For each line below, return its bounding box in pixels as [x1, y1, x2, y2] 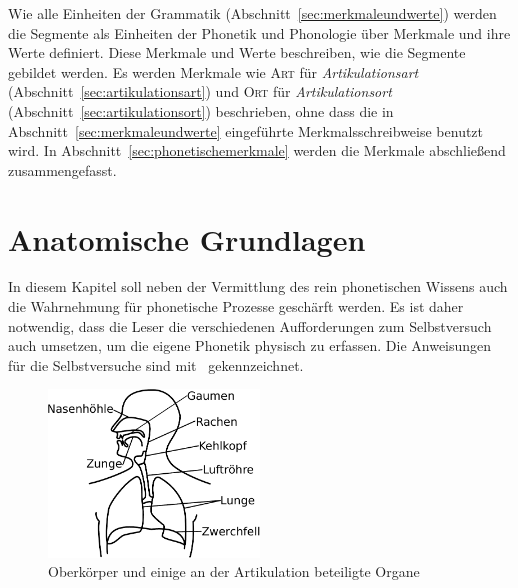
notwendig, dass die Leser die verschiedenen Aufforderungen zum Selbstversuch [8, 315, 492, 336]
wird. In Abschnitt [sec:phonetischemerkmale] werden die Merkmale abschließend [8, 140, 506, 161]
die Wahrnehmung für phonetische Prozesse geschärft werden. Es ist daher [8, 296, 464, 317]
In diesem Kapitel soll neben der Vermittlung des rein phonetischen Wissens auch [8, 276, 508, 297]
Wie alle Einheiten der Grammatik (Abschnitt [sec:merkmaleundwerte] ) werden [8, 3, 497, 23]
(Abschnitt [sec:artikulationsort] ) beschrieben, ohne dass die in [8, 100, 394, 121]
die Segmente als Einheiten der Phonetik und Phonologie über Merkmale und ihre [8, 22, 511, 43]
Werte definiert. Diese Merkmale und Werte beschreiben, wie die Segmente [8, 42, 466, 63]
